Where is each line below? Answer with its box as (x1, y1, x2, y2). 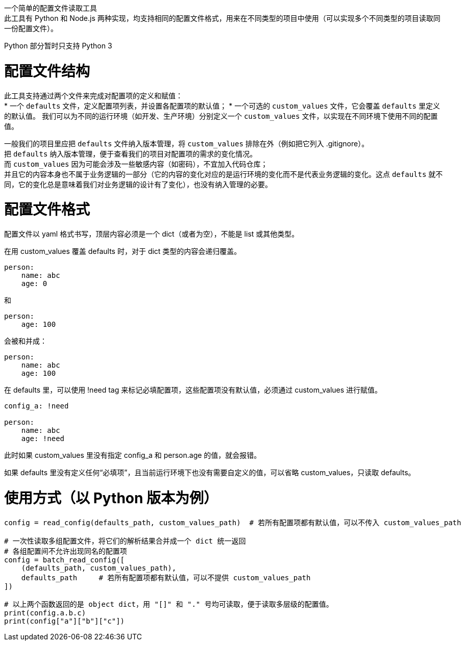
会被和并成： (4, 337, 47, 345)
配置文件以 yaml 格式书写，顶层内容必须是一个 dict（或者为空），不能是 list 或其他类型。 (4, 229, 299, 238)
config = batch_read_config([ (4, 555, 125, 564)
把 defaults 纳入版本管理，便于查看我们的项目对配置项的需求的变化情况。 (4, 149, 257, 158)
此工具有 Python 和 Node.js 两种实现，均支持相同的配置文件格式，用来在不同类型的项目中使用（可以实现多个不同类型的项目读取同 (4, 14, 440, 22)
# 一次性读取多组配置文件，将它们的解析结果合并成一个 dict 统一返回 (4, 536, 246, 545)
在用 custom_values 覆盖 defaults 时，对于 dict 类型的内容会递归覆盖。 (4, 247, 241, 255)
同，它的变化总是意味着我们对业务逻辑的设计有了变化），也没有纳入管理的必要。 (4, 179, 272, 189)
